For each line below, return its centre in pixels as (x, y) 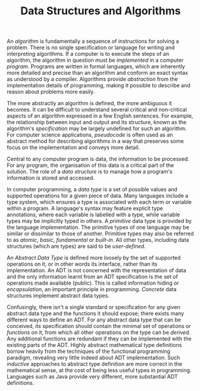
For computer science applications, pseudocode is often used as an (90, 135)
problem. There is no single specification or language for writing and (91, 48)
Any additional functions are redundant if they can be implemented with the (99, 339)
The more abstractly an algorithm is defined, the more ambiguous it (89, 103)
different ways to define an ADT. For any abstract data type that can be (94, 320)
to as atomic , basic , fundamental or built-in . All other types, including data (98, 240)
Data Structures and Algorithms (101, 11)
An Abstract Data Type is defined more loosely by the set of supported (94, 258)
